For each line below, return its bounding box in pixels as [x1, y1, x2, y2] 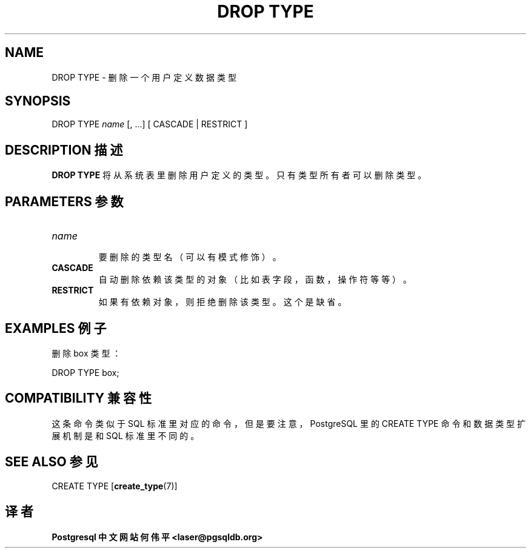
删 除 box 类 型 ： [52, 347, 121, 358]
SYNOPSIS [5, 93, 71, 109]
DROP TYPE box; [52, 367, 119, 378]
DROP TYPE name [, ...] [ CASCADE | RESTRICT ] [52, 119, 248, 130]
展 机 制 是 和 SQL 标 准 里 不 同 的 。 [52, 430, 199, 441]
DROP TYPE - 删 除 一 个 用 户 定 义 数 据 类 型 [52, 72, 236, 82]
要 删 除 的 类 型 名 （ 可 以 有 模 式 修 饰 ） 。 [98, 252, 281, 263]
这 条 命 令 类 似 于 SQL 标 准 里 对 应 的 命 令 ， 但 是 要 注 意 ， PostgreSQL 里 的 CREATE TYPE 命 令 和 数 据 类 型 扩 [52, 418, 526, 429]
